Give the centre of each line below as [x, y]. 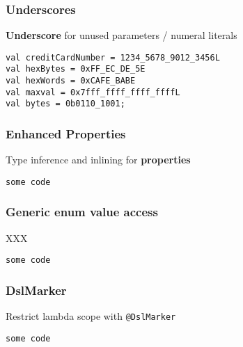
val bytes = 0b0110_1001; [65, 104]
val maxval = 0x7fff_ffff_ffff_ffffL [93, 92]
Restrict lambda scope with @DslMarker [91, 316]
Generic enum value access [82, 212]
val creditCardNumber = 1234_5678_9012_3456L [113, 57]
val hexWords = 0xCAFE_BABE [71, 81]
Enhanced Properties [66, 134]
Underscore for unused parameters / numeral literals [122, 35]
